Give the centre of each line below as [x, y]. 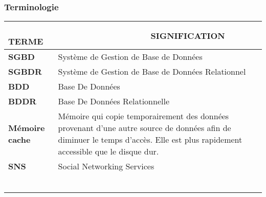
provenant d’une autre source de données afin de [145, 128]
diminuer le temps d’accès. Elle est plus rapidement [150, 140]
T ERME [26, 41]
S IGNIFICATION [188, 35]
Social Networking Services [106, 166]
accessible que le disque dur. [108, 151]
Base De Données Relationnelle [114, 101]
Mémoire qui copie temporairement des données [143, 116]
